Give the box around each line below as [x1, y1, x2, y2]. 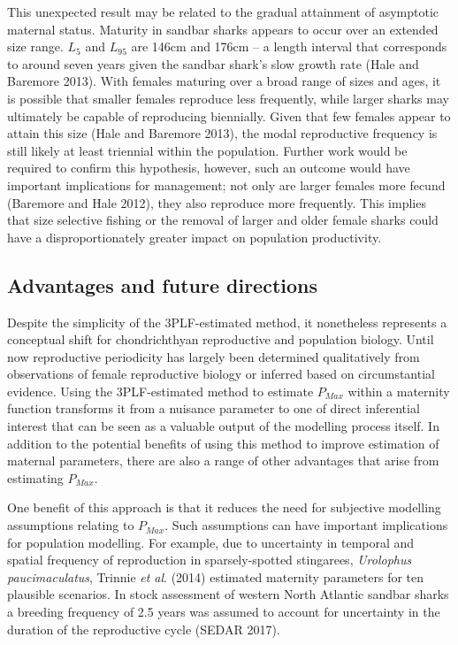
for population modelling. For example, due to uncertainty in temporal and [7, 533, 415, 551]
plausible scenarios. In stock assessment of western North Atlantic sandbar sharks [7, 585, 449, 603]
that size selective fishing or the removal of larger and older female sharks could [7, 211, 439, 229]
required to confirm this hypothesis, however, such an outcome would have [7, 158, 410, 177]
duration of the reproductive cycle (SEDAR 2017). [7, 619, 280, 638]
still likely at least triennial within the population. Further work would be [7, 141, 408, 159]
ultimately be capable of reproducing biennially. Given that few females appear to [7, 106, 451, 125]
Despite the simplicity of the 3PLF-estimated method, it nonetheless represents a [7, 312, 447, 331]
